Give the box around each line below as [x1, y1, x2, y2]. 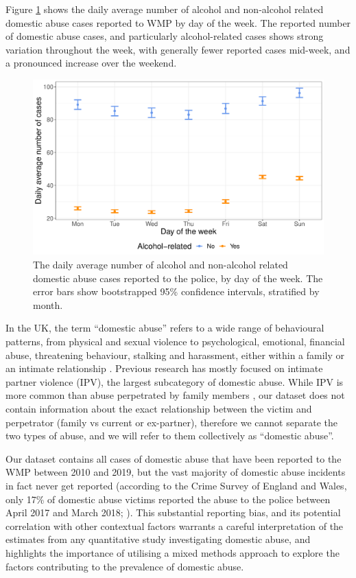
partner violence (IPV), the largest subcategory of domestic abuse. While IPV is [5, 374, 344, 389]
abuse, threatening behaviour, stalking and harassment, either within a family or [5, 347, 345, 362]
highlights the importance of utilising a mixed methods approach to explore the [5, 545, 340, 559]
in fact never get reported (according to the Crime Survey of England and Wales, [5, 478, 347, 492]
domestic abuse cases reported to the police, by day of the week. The [33, 270, 323, 285]
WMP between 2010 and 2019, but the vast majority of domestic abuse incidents [5, 465, 346, 479]
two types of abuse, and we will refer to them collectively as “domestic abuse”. [5, 428, 334, 443]
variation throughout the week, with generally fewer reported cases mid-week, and [5, 42, 351, 56]
